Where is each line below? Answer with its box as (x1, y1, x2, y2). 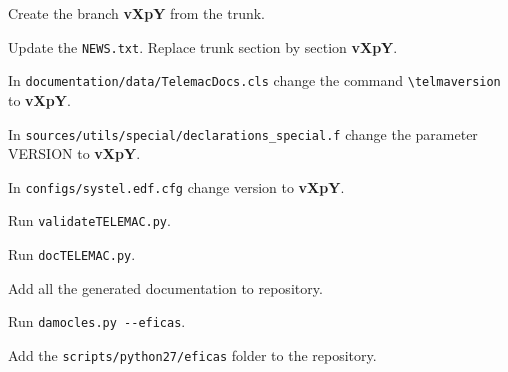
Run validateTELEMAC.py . (8, 210, 171, 231)
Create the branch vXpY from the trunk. (8, 3, 266, 23)
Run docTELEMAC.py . (8, 244, 136, 265)
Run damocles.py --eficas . (8, 311, 186, 332)
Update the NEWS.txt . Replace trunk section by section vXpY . (8, 36, 398, 57)
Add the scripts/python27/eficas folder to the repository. (8, 344, 377, 365)
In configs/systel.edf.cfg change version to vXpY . (8, 176, 345, 197)
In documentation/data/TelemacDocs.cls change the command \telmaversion (8, 70, 501, 91)
